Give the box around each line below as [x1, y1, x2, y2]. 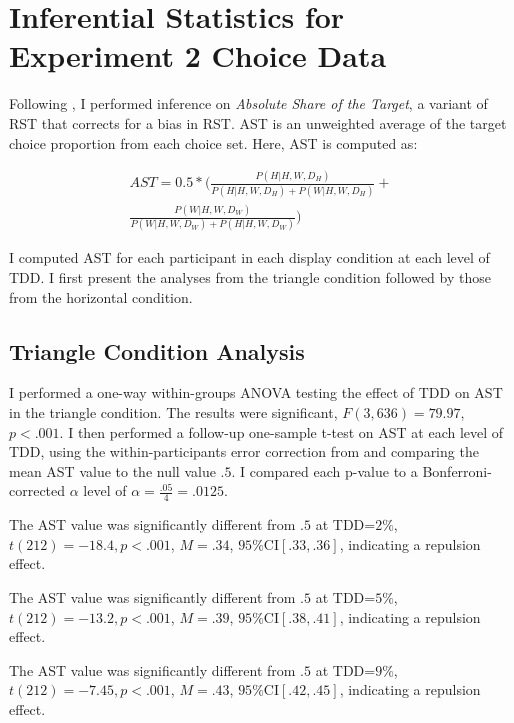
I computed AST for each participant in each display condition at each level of [9, 247, 490, 268]
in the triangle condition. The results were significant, [9, 401, 338, 422]
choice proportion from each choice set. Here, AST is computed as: [9, 132, 418, 153]
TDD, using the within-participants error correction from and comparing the [9, 441, 479, 462]
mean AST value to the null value [9, 460, 216, 481]
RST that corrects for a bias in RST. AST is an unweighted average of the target [9, 112, 507, 133]
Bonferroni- [422, 460, 492, 481]
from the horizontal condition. [9, 286, 193, 307]
